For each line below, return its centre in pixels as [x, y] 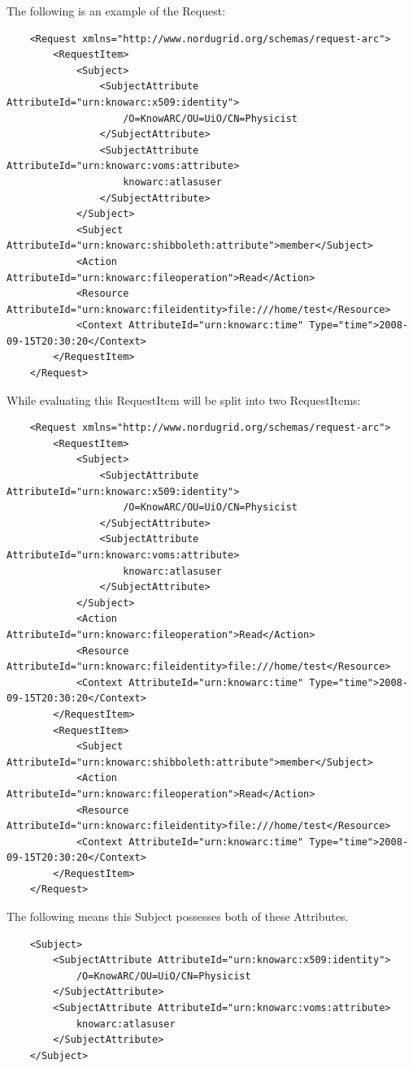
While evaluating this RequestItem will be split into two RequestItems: [184, 399]
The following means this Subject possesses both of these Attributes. [178, 916]
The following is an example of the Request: [116, 11]
